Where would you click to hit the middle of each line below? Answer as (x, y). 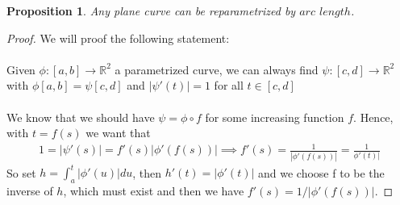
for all (229, 85)
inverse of (30, 190)
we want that (118, 133)
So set (21, 172)
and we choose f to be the (321, 172)
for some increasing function (275, 117)
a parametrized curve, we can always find (217, 69)
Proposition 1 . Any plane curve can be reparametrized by (151, 10)
